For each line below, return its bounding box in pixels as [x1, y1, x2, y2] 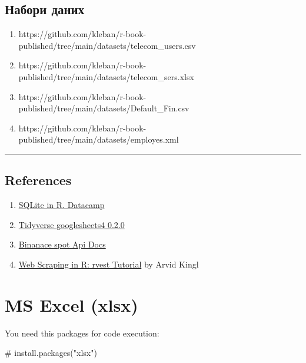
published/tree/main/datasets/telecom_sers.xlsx [18, 70, 194, 82]
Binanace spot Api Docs [18, 238, 106, 250]
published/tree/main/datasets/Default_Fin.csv [18, 102, 189, 114]
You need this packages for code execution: [5, 326, 159, 339]
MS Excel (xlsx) [5, 292, 138, 316]
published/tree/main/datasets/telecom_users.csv [18, 39, 196, 51]
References [5, 171, 72, 189]
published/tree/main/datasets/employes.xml [18, 133, 179, 146]
